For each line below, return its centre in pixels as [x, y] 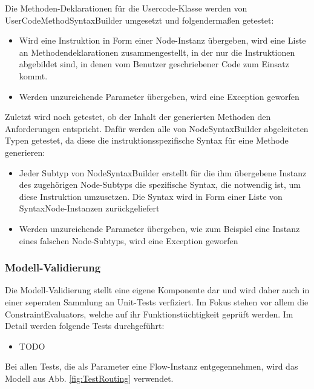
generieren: [25, 152]
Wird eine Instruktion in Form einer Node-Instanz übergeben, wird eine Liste [162, 40]
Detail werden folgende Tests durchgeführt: [85, 326]
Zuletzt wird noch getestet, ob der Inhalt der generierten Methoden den [138, 117]
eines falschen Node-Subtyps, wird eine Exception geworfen [129, 240]
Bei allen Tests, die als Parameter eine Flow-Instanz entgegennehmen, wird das [152, 366]
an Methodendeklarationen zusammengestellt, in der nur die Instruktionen [157, 52]
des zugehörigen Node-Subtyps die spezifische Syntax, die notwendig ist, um [160, 185]
